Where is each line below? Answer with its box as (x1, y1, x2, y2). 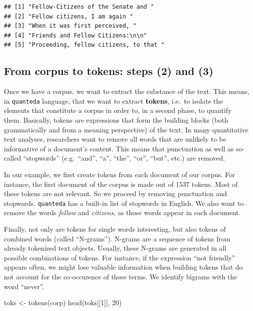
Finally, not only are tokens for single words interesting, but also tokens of (4, 224, 226, 234)
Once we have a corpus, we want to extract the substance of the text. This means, (4, 86, 250, 96)
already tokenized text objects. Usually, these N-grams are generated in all (4, 243, 227, 253)
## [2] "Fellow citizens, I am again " (4, 13, 133, 20)
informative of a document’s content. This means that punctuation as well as (4, 143, 234, 153)
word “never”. (4, 281, 44, 291)
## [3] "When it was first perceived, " (4, 22, 137, 30)
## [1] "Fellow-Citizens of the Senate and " (4, 3, 154, 10)
